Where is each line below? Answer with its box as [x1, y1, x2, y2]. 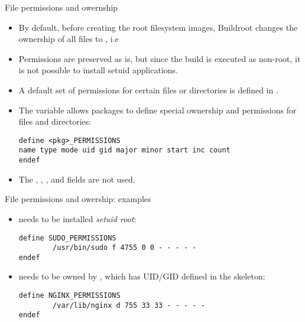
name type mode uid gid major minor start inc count [18, 146, 231, 155]
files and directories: [18, 115, 92, 128]
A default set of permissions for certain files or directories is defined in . [18, 83, 278, 96]
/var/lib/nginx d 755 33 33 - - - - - [53, 301, 205, 310]
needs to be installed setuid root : [18, 212, 137, 225]
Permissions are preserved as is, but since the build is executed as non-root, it [18, 52, 301, 64]
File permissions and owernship [5, 1, 118, 13]
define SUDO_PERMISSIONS [18, 233, 116, 242]
